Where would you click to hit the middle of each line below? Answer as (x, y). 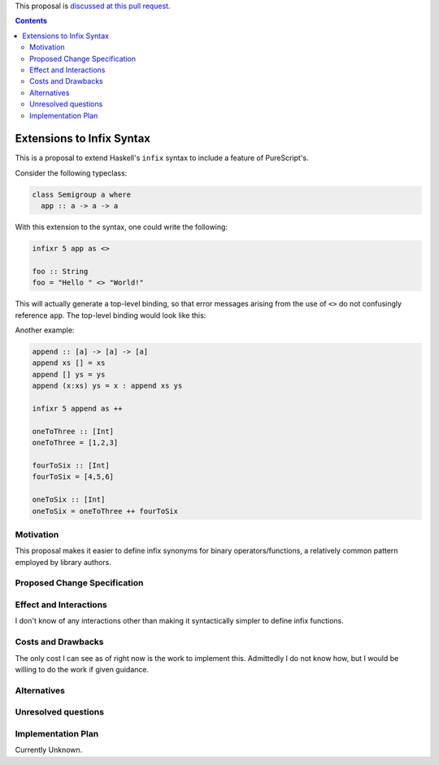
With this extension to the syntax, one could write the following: (121, 227)
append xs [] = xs (69, 363)
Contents (31, 21)
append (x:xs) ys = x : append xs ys (107, 386)
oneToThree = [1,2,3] (75, 443)
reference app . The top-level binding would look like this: (111, 315)
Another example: (45, 330)
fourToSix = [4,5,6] (73, 477)
